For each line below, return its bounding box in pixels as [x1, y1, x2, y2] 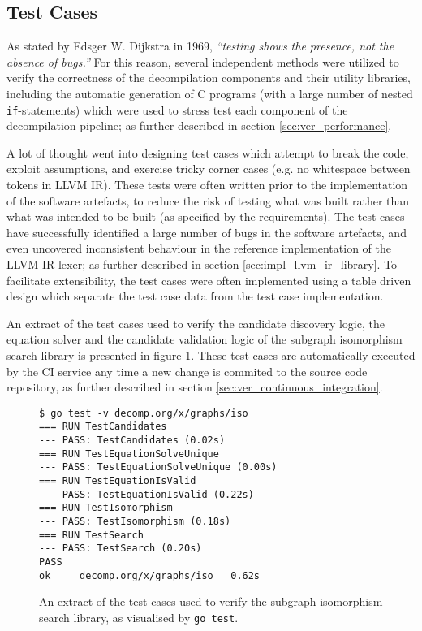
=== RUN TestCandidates [39, 421, 167, 433]
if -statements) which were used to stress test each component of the [6, 101, 348, 118]
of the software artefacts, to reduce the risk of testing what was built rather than [6, 192, 410, 209]
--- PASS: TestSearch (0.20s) [39, 542, 202, 555]
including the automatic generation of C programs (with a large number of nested [6, 84, 413, 102]
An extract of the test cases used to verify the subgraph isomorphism [39, 593, 383, 610]
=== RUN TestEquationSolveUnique [39, 447, 219, 460]
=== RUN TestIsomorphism [39, 502, 173, 514]
